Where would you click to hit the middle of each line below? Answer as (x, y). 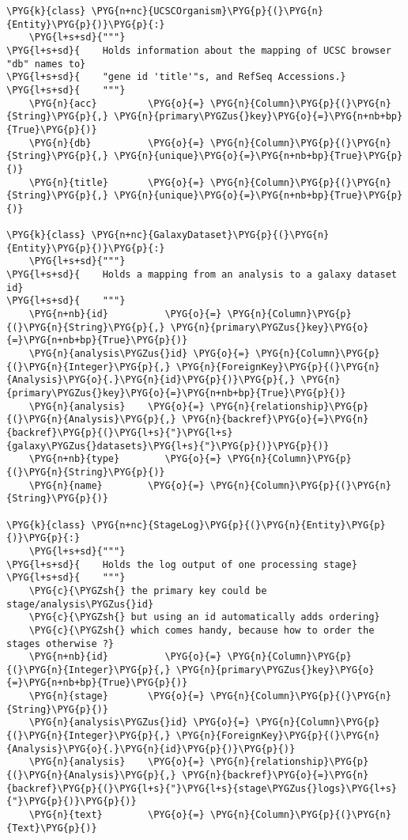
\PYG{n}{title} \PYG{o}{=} (117, 182)
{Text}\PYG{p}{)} (52, 828)
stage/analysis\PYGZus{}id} (80, 604)
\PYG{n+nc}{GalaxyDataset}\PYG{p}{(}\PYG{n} (210, 235)
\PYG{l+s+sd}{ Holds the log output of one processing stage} (182, 564)
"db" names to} (46, 64)
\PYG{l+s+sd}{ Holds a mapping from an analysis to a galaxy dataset (202, 275)
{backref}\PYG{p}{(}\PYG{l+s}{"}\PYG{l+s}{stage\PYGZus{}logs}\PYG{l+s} (202, 788)
